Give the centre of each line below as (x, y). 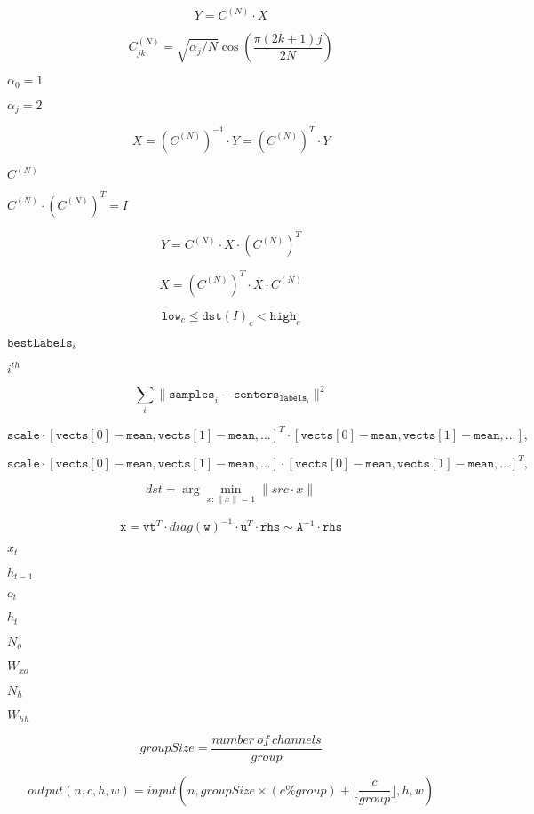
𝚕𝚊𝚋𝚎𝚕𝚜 (293, 399)
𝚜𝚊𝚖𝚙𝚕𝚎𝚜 (192, 395)
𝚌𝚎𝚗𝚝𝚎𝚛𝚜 (256, 395)
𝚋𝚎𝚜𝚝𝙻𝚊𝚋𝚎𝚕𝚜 (40, 343)
